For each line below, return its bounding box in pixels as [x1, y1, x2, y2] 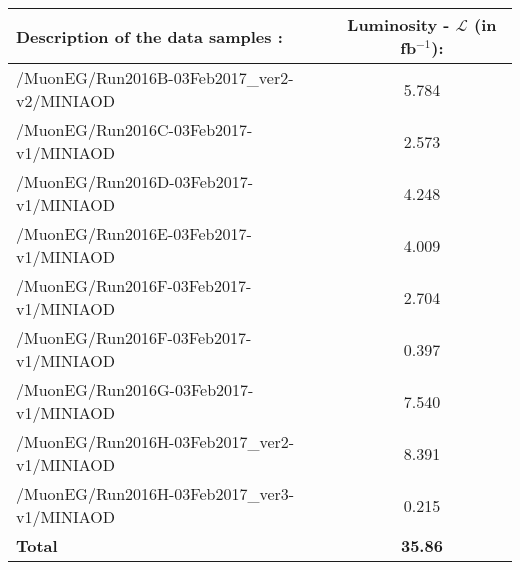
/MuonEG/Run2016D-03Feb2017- [16, 170, 254, 193]
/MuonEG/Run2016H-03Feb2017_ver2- [16, 430, 295, 453]
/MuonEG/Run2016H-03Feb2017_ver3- [16, 482, 295, 505]
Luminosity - [347, 13, 450, 36]
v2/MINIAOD [16, 89, 115, 112]
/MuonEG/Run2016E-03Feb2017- [16, 222, 252, 245]
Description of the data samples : [16, 24, 283, 48]
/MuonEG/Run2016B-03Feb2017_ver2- [16, 66, 294, 89]
